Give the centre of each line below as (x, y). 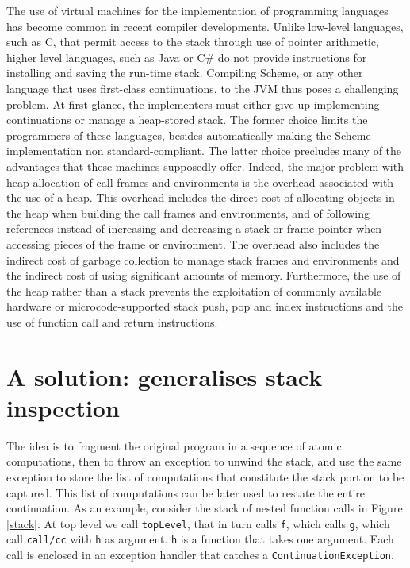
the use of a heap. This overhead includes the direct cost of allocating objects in (201, 197)
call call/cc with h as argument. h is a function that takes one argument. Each (200, 539)
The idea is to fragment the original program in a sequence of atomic (174, 445)
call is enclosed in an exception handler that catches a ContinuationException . (200, 555)
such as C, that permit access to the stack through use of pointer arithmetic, (193, 42)
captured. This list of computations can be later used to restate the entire (186, 492)
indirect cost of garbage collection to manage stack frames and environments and (203, 259)
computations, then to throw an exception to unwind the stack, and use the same (204, 461)
